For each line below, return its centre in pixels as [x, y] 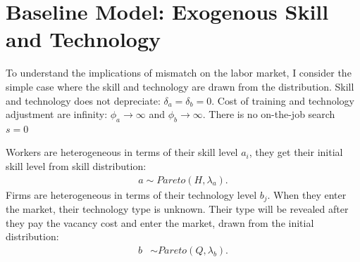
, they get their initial [296, 152]
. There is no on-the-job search [269, 114]
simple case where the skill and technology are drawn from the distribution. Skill [180, 86]
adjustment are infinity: [57, 114]
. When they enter [307, 194]
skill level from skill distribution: [76, 166]
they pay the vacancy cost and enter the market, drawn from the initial [160, 222]
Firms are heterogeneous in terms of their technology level [131, 194]
